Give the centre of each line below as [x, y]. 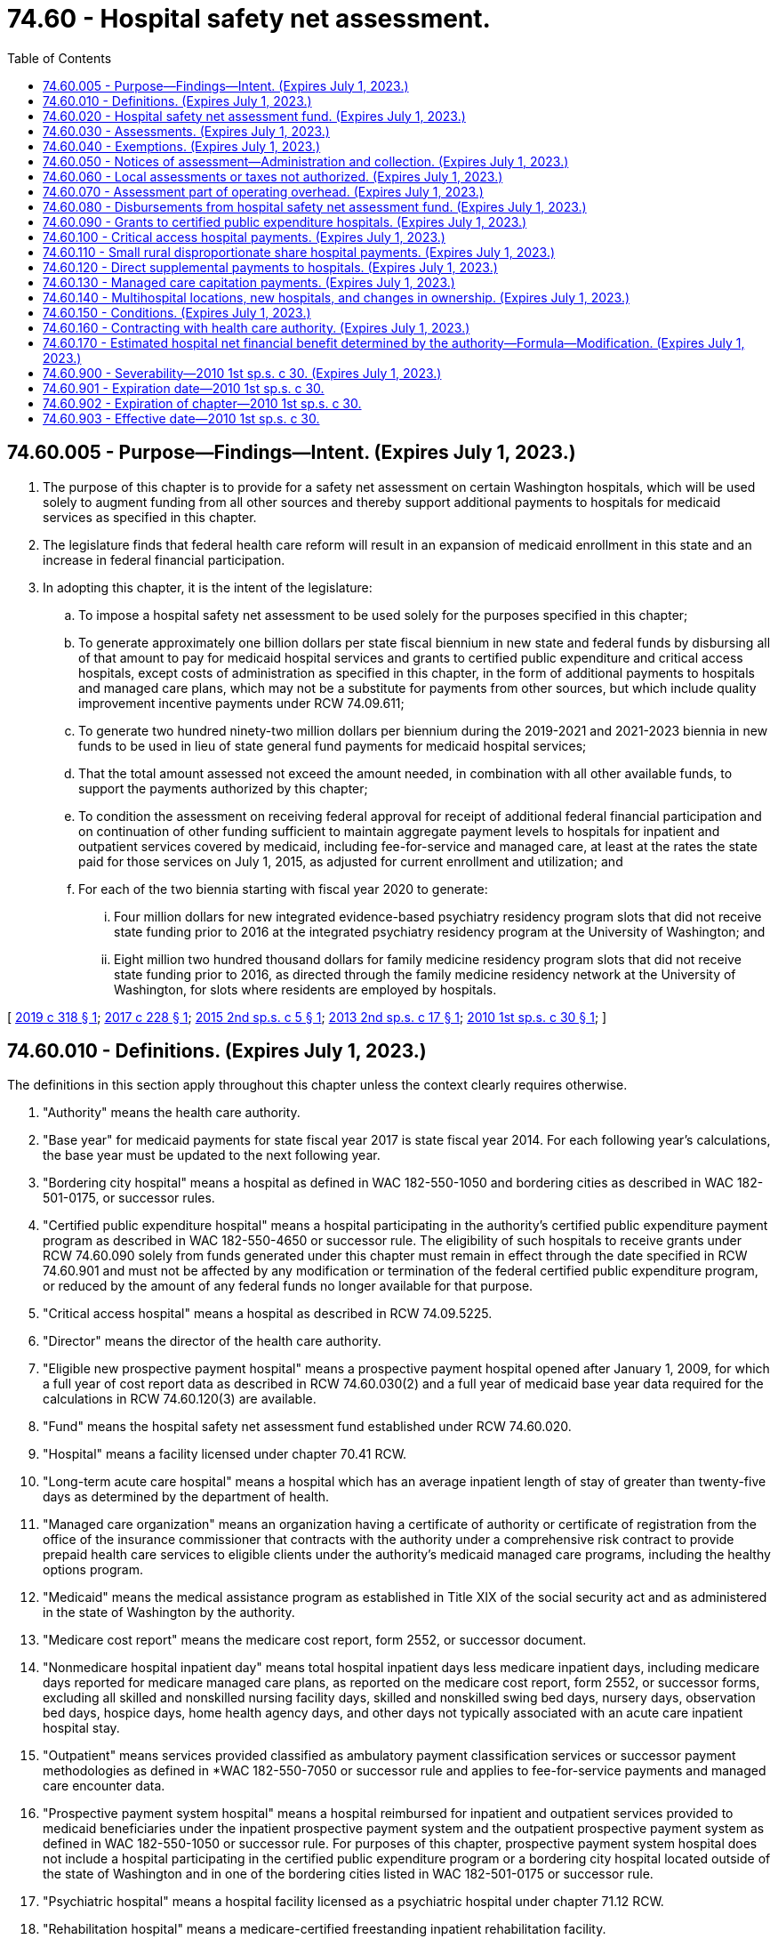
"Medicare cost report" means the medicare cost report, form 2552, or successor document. [315, 1640]
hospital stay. [81, 1728]
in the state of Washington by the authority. [169, 1613]
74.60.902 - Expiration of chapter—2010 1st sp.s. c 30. [202, 403]
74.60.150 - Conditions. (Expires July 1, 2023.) [177, 312]
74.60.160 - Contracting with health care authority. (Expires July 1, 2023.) [257, 327]
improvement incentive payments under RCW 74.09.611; [241, 703]
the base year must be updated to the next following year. [212, 1155]
